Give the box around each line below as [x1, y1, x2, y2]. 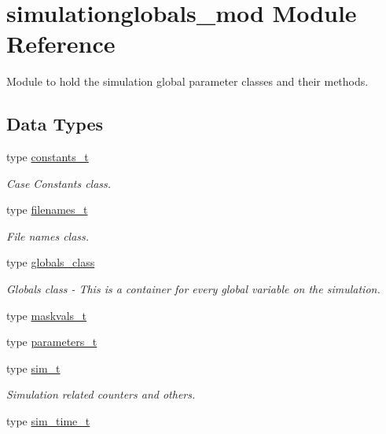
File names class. [6, 227, 90, 244]
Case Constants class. [6, 175, 112, 191]
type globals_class [6, 254, 95, 270]
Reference [6, 28, 116, 60]
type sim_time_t [6, 413, 90, 429]
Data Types [6, 112, 103, 136]
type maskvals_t [6, 307, 87, 323]
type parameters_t [6, 333, 97, 350]
